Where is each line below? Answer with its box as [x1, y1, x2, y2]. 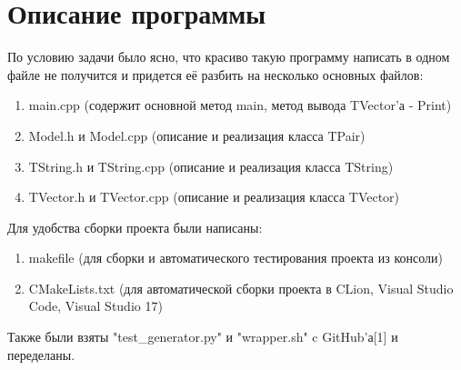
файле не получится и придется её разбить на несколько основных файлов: [7, 65, 424, 84]
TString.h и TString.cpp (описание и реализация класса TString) [28, 156, 394, 175]
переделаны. [7, 345, 75, 364]
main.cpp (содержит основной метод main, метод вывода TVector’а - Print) [28, 95, 452, 115]
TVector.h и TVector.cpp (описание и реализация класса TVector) [28, 187, 400, 206]
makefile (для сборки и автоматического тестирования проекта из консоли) [28, 248, 443, 267]
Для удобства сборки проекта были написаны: [7, 217, 263, 236]
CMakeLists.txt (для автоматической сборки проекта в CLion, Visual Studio [28, 278, 454, 297]
